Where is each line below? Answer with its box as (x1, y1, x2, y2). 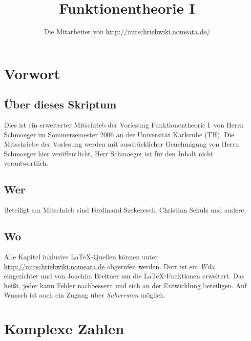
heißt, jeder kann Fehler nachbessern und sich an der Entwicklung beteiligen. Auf (4, 280, 247, 290)
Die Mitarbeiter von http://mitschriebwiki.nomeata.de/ (44, 26, 210, 37)
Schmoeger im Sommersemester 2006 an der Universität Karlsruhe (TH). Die (4, 129, 234, 139)
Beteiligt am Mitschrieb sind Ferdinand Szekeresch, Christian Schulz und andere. (4, 205, 246, 215)
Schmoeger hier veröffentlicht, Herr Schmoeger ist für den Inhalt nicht (4, 148, 213, 158)
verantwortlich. (4, 158, 49, 168)
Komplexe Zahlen (4, 319, 125, 339)
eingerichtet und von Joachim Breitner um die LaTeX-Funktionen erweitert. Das (4, 271, 245, 281)
